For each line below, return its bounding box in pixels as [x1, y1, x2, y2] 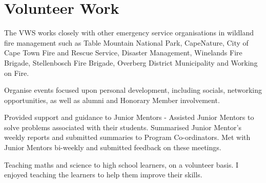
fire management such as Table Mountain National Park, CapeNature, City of [4, 37, 249, 48]
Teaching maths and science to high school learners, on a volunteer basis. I [4, 159, 239, 170]
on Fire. [4, 67, 29, 78]
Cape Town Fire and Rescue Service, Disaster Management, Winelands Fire [4, 47, 242, 58]
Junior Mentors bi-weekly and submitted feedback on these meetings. [4, 142, 221, 153]
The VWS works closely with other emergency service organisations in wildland [4, 27, 254, 38]
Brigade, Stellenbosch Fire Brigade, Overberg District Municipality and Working [4, 57, 258, 68]
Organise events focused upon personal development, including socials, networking [4, 85, 262, 95]
